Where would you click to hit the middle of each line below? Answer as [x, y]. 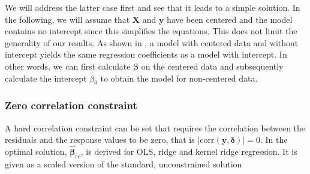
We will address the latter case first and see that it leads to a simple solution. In [153, 7]
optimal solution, [36, 151]
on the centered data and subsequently [212, 66]
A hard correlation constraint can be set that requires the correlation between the [155, 127]
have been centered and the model [230, 19]
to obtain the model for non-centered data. [179, 78]
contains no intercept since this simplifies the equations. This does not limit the [151, 31]
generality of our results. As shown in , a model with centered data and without [152, 42]
